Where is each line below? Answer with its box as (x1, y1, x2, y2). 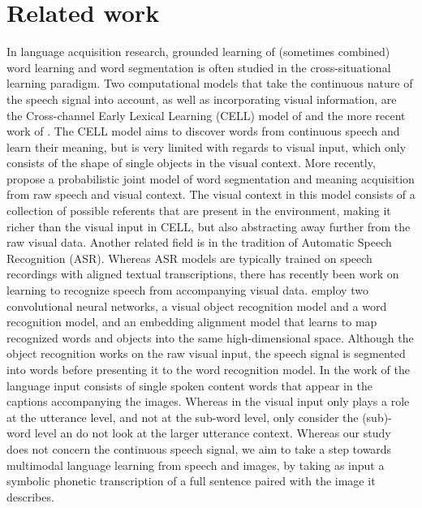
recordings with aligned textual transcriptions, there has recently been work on (6, 265, 399, 282)
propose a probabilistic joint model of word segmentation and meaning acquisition (6, 170, 415, 187)
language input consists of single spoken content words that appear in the (6, 377, 372, 394)
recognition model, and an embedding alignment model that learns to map (6, 313, 377, 330)
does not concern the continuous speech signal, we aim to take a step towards (6, 440, 392, 457)
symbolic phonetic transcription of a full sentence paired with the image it (6, 472, 376, 489)
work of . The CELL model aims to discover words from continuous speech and (6, 123, 400, 140)
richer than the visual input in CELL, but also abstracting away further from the (6, 217, 411, 235)
